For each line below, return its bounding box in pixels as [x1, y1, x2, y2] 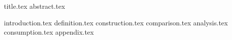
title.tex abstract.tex [4, 1, 65, 11]
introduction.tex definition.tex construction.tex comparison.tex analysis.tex [4, 17, 228, 27]
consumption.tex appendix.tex [4, 27, 94, 37]
